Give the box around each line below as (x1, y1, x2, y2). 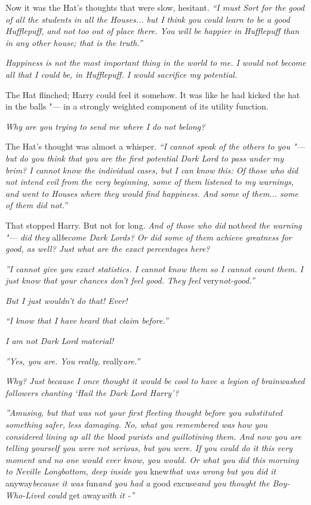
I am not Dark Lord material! (5, 334, 114, 347)
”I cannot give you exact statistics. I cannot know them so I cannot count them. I (5, 262, 304, 275)
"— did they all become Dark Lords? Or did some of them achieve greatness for (5, 230, 292, 243)
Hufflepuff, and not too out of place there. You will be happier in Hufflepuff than (5, 25, 300, 37)
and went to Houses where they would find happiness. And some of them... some (5, 187, 298, 199)
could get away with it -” (47, 488, 135, 501)
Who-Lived (5, 488, 45, 501)
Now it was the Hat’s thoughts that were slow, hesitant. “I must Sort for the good (5, 1, 304, 13)
